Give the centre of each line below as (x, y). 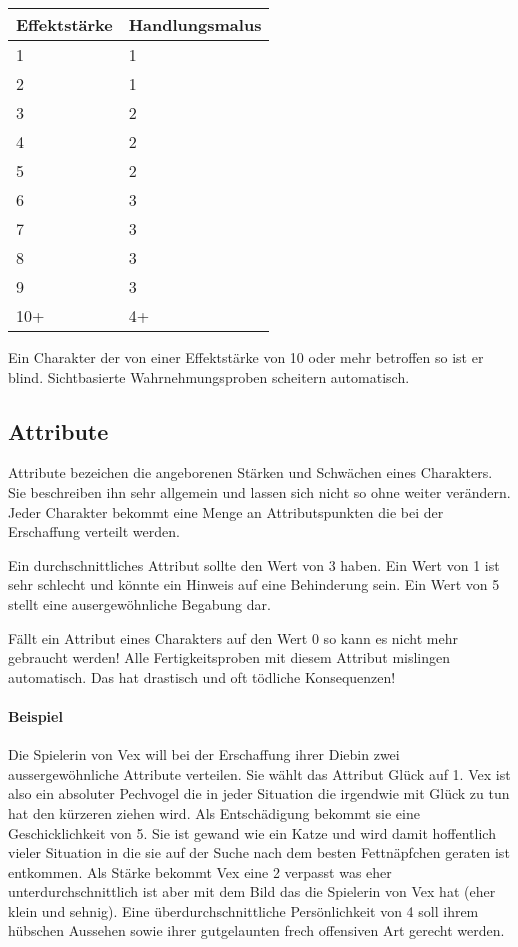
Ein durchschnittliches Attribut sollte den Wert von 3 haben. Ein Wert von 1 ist (254, 564)
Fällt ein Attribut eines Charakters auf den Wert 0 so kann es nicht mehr (233, 637)
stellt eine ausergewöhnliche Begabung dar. (139, 603)
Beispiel (35, 715)
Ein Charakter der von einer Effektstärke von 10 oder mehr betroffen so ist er (246, 357)
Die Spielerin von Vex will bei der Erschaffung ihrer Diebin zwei (204, 754)
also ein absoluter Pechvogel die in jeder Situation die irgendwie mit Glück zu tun (259, 793)
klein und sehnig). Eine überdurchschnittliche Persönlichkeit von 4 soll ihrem (243, 910)
